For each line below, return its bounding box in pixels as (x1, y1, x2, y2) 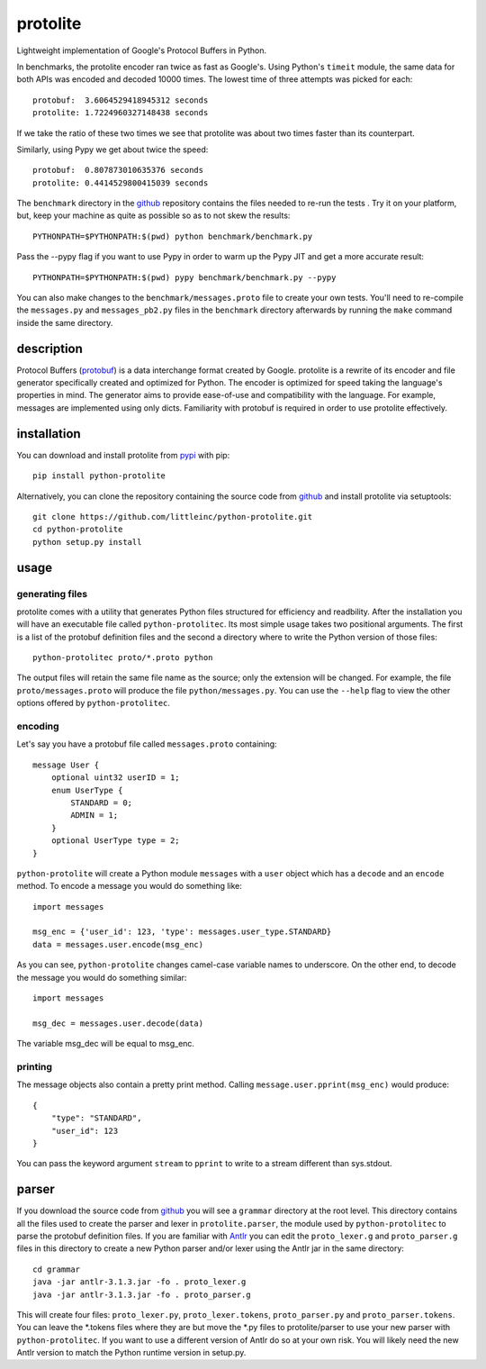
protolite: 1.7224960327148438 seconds (32, 108, 209, 118)
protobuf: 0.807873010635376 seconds (32, 165, 204, 176)
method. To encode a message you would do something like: (16, 881, 243, 892)
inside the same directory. (16, 317, 113, 328)
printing (16, 1060, 53, 1073)
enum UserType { (50, 784, 123, 795)
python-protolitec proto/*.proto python (32, 653, 213, 663)
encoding (16, 721, 59, 732)
